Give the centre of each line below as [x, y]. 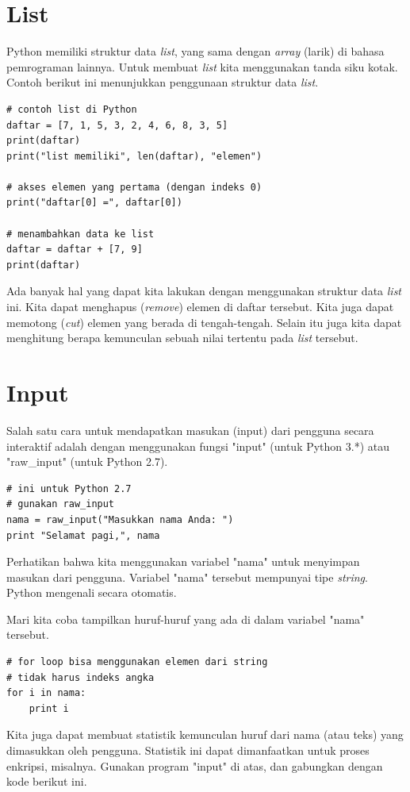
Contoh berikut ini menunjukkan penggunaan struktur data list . [163, 82]
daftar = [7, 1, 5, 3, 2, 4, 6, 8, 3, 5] [117, 125]
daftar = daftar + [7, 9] [75, 250]
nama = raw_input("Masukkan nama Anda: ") [120, 519]
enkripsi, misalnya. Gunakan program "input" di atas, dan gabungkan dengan [195, 765]
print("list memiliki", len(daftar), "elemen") [134, 156]
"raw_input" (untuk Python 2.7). [87, 461]
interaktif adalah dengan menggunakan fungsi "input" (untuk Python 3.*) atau [198, 446]
